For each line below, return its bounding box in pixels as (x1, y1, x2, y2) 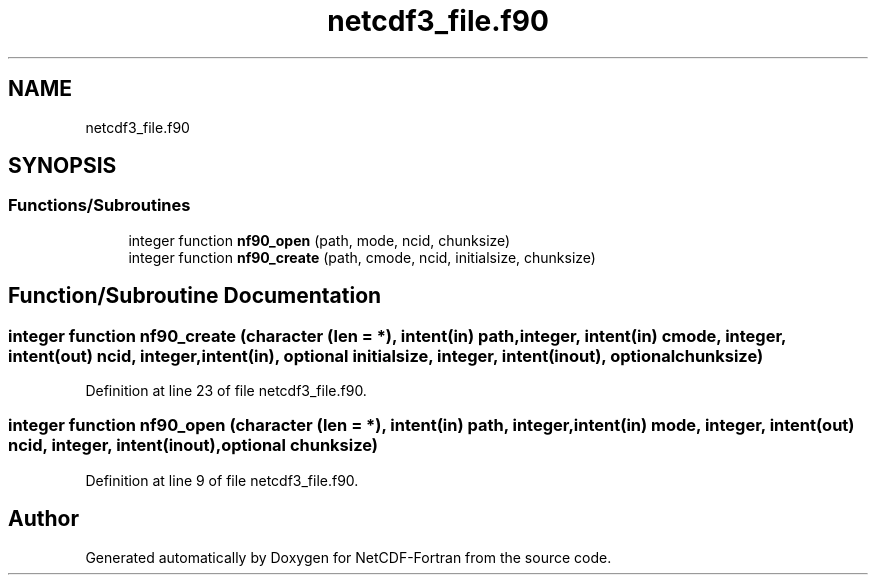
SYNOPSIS (8, 153, 117, 179)
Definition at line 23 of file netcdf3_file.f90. (85, 382, 367, 400)
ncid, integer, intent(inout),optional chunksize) (8, 435, 378, 456)
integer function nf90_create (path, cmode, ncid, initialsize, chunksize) (128, 248, 596, 266)
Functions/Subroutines (8, 195, 191, 216)
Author (8, 506, 79, 532)
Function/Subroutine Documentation (8, 283, 382, 309)
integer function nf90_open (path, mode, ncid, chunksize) (128, 231, 511, 249)
